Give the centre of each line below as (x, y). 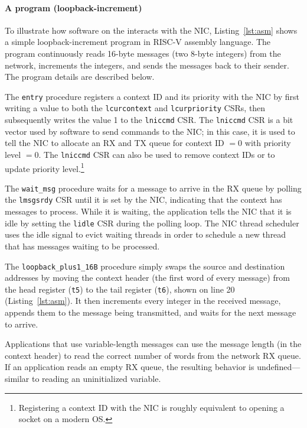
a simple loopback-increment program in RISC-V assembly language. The (138, 42)
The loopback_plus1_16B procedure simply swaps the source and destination (145, 266)
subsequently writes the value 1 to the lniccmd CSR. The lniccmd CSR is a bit (149, 120)
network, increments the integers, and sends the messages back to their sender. (147, 65)
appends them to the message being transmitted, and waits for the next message (151, 312)
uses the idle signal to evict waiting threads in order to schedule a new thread (146, 234)
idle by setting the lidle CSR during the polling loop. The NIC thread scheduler (152, 223)
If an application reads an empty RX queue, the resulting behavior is (130, 367)
